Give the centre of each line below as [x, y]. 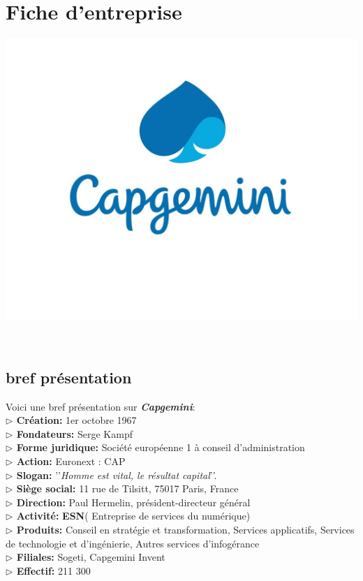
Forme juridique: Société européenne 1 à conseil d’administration [161, 447]
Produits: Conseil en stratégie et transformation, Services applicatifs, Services [185, 529]
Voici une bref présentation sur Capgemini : [101, 406]
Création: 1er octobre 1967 [76, 420]
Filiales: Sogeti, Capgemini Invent [91, 557]
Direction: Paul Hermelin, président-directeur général [133, 502]
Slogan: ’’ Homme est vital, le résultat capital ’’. [117, 475]
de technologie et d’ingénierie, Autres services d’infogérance [133, 543]
